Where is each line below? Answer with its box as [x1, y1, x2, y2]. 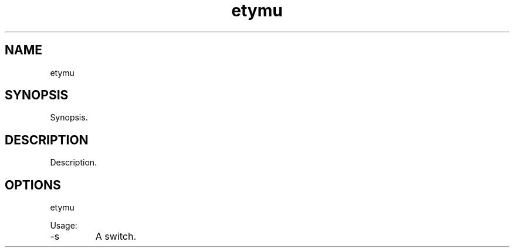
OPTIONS [5, 177, 61, 192]
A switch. [95, 230, 137, 243]
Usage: [50, 220, 77, 231]
